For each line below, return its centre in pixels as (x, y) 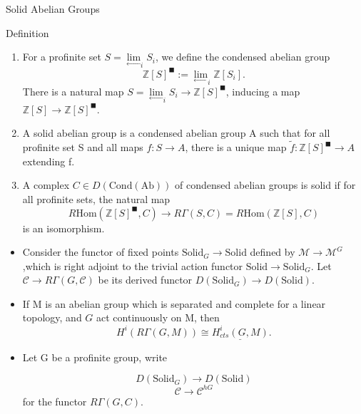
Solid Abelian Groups (53, 9)
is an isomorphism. (63, 228)
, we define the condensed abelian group (243, 57)
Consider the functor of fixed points (101, 252)
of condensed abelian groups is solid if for (265, 185)
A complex (46, 185)
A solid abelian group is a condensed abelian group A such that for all (176, 133)
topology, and (52, 317)
